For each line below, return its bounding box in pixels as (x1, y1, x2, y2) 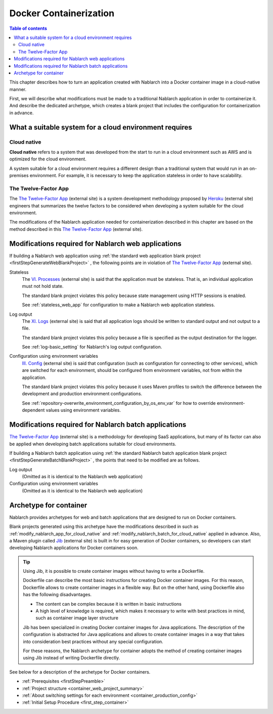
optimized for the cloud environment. (9, 156, 87, 162)
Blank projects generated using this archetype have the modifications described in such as (9, 524, 199, 530)
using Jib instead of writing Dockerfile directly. (23, 655, 120, 661)
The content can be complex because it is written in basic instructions (35, 601, 182, 607)
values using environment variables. (45, 407, 121, 413)
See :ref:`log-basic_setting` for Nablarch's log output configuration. (22, 344, 162, 350)
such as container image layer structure (35, 615, 119, 621)
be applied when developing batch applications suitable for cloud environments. (9, 441, 176, 447)
